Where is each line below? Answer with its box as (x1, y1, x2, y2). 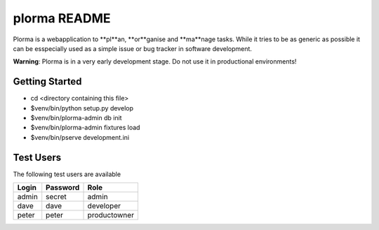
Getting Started (13, 76, 82, 87)
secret (46, 192, 67, 202)
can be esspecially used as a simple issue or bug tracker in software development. (13, 44, 253, 52)
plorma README (13, 10, 112, 26)
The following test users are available (13, 170, 121, 178)
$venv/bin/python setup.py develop (30, 103, 133, 112)
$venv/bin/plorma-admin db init (30, 114, 122, 122)
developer (87, 201, 121, 211)
